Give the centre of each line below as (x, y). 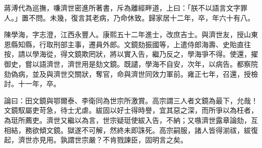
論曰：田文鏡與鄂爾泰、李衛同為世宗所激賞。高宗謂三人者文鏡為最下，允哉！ (131, 100)
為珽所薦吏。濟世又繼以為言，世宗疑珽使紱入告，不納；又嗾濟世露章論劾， (127, 120)
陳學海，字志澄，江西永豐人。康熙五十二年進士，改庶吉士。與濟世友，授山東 (131, 34)
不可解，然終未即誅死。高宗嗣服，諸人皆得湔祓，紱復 (170, 130)
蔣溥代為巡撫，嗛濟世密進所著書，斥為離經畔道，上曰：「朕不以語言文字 (122, 8)
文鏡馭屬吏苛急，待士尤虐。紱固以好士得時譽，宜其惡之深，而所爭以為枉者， (131, 110)
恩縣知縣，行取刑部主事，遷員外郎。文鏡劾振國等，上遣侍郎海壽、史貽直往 (127, 44)
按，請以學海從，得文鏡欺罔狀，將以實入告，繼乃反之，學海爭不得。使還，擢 (131, 54)
